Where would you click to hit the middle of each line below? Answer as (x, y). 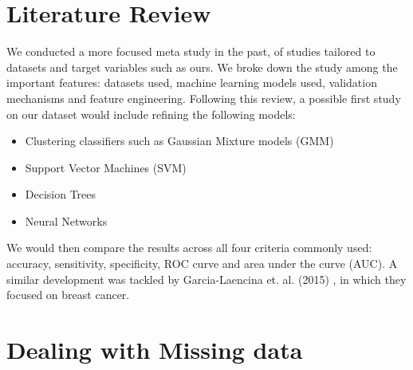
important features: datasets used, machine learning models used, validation (192, 83)
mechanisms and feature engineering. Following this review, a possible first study (204, 98)
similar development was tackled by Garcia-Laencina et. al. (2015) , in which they (206, 279)
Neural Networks (66, 220)
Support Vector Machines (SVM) (106, 167)
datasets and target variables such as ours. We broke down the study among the (202, 67)
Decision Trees (61, 194)
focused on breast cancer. (68, 295)
